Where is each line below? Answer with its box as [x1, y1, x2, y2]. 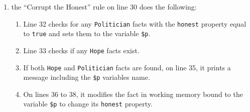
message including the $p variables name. [23, 72, 150, 82]
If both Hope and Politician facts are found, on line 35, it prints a [23, 62, 231, 72]
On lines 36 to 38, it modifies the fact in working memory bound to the [23, 88, 243, 99]
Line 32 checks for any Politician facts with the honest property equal [23, 18, 246, 29]
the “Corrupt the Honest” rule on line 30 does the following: [11, 2, 197, 12]
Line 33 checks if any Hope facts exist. [23, 45, 140, 55]
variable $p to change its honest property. [23, 98, 153, 109]
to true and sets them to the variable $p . [23, 28, 151, 39]
